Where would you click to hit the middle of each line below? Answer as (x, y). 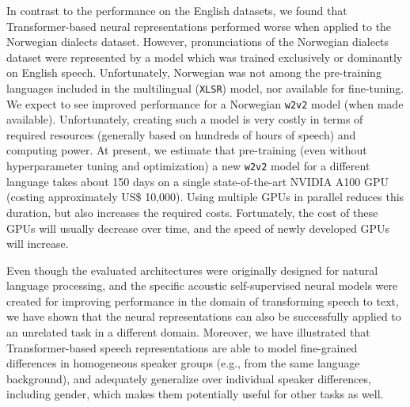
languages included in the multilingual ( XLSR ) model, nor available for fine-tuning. (205, 87)
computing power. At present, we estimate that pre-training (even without (187, 150)
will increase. (38, 243)
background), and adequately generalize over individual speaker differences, (189, 378)
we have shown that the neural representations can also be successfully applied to (204, 316)
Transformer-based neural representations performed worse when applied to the (199, 26)
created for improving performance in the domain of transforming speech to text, (203, 300)
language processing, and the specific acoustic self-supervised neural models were (202, 285)
